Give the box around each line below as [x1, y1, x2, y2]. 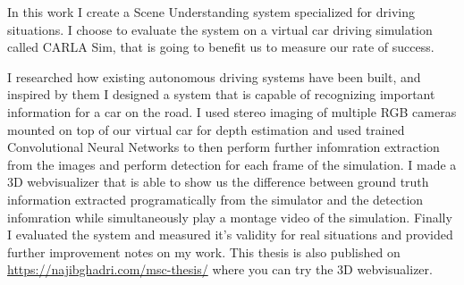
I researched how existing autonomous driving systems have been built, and [7, 67, 421, 86]
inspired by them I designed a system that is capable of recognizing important [7, 85, 435, 104]
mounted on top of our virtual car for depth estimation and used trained [7, 120, 405, 138]
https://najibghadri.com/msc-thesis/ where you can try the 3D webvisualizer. [7, 260, 433, 279]
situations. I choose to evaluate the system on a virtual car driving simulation [7, 20, 433, 38]
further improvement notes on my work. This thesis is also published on [7, 242, 401, 261]
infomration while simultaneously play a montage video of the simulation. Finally [7, 207, 452, 226]
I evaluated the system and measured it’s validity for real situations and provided [7, 225, 453, 244]
